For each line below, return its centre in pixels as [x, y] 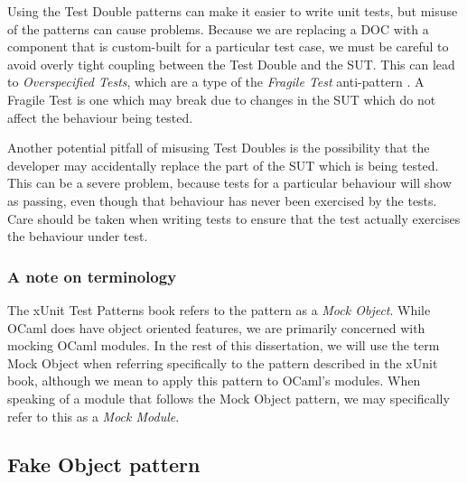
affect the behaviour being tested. [100, 117]
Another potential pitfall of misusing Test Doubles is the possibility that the [219, 148]
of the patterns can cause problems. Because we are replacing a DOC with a [218, 28]
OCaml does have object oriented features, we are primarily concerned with [216, 327]
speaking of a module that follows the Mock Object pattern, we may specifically [229, 398]
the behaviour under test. [78, 236]
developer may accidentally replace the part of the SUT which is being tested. [223, 165]
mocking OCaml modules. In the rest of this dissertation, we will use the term [224, 345]
